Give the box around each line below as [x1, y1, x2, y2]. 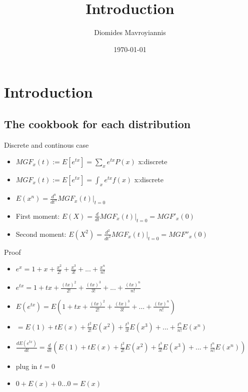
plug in [15, 361, 37, 371]
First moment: [15, 210, 60, 221]
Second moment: [15, 228, 66, 239]
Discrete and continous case [4, 139, 89, 150]
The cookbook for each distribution [4, 116, 191, 131]
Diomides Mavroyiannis [94, 27, 166, 38]
